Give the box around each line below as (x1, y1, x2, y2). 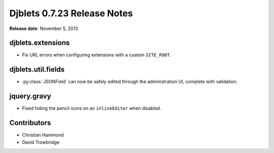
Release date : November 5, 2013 (9, 25, 78, 32)
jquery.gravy (9, 92, 51, 101)
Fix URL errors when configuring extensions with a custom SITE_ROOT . (22, 52, 172, 58)
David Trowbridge (22, 139, 60, 145)
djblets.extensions (9, 39, 70, 47)
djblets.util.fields (9, 65, 65, 74)
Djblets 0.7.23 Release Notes (9, 8, 133, 19)
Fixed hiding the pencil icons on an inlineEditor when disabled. (22, 105, 161, 111)
